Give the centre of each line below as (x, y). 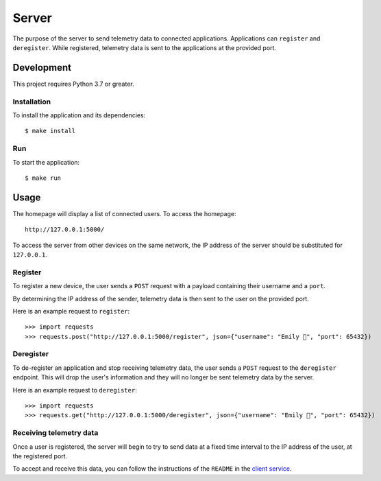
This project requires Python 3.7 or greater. (74, 84)
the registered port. (40, 456)
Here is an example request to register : (71, 311)
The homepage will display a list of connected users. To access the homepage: (124, 213)
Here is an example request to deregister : (75, 390)
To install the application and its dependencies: (79, 115)
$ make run (43, 178)
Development (42, 68)
